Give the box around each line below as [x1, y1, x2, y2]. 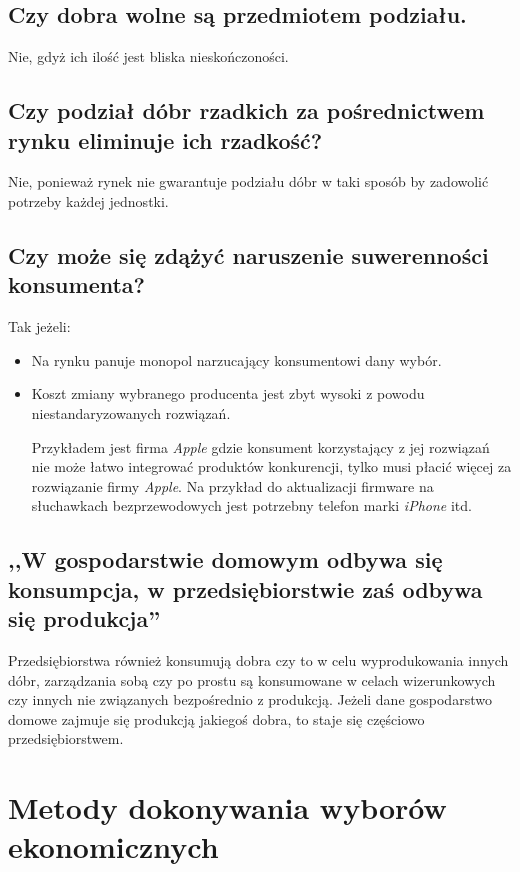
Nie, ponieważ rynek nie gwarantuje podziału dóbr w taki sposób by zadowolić [8, 171, 489, 192]
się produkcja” [8, 603, 161, 634]
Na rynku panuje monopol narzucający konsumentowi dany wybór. [31, 349, 442, 370]
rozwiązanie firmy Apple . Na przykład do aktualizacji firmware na [31, 475, 434, 496]
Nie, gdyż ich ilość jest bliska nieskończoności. [8, 46, 289, 67]
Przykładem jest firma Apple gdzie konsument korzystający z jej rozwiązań [31, 436, 490, 457]
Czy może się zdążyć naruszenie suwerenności [8, 239, 489, 270]
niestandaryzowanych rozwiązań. [31, 402, 231, 423]
